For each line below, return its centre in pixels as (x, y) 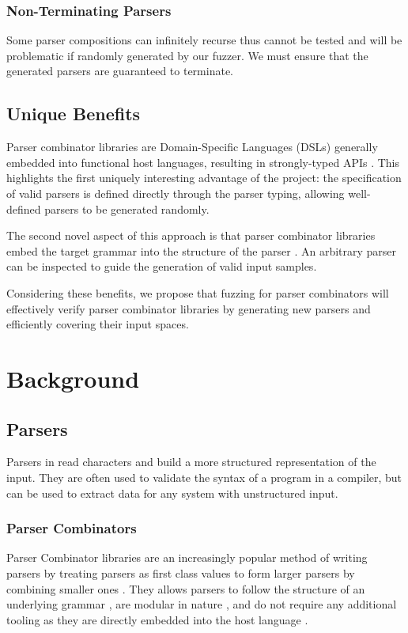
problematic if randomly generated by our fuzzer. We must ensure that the (187, 55)
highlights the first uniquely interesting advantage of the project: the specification (204, 178)
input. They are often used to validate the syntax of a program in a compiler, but (204, 477)
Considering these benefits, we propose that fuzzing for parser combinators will (198, 292)
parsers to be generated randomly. (127, 208)
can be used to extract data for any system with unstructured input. (172, 493)
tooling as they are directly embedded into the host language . (157, 619)
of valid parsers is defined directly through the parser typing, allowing (176, 193)
